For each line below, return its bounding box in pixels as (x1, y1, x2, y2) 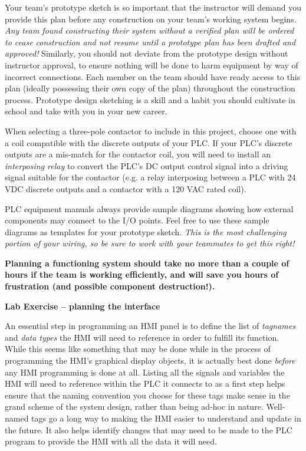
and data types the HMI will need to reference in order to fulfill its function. (5, 331, 279, 343)
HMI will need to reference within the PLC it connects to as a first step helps (5, 377, 285, 390)
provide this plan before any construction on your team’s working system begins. (5, 12, 297, 25)
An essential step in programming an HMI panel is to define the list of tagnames (5, 320, 295, 332)
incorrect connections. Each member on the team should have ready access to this (5, 70, 301, 83)
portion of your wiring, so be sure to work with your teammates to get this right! (5, 237, 295, 249)
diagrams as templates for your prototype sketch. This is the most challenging (5, 225, 287, 238)
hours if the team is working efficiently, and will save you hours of (5, 268, 279, 281)
